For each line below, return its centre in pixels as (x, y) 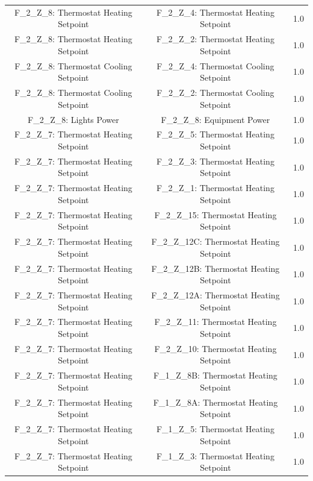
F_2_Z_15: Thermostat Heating (215, 214)
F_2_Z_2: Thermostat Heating (215, 39)
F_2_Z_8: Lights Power (73, 119)
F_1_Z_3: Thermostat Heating (215, 455)
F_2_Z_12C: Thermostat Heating (215, 241)
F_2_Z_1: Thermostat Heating (215, 188)
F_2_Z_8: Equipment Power (215, 119)
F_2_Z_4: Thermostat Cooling (215, 65)
